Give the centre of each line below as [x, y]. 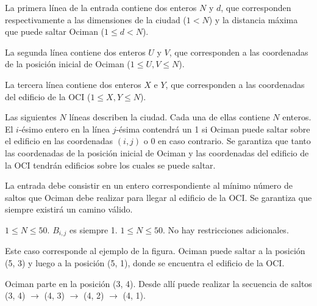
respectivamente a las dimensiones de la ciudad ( [96, 19]
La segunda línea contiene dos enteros [75, 52]
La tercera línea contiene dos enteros [73, 84]
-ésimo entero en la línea [64, 129]
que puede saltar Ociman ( [55, 31]
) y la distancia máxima [253, 19]
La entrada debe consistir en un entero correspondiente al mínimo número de [149, 185]
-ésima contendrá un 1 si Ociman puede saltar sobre [213, 129]
